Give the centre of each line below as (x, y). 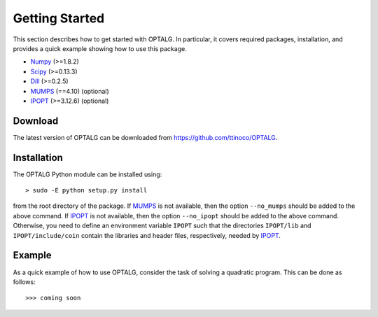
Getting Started (59, 18)
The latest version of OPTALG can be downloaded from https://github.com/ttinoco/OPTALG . (145, 137)
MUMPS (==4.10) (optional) (70, 91)
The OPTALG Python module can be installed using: (87, 174)
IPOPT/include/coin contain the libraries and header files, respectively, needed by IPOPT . (147, 235)
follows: (24, 282)
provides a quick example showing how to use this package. (100, 48)
